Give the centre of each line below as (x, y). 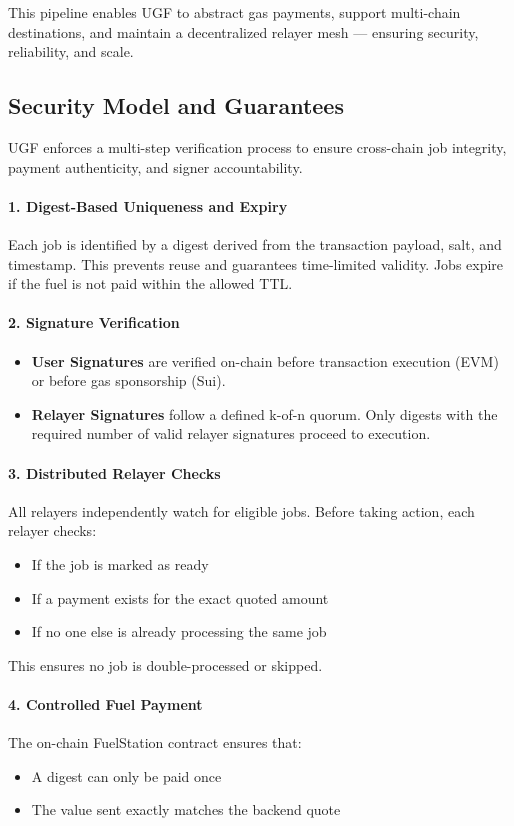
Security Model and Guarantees (176, 105)
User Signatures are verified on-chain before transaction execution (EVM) (265, 360)
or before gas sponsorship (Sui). (128, 380)
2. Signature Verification (94, 322)
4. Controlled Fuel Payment (105, 703)
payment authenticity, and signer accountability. (155, 166)
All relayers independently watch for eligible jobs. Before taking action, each (241, 510)
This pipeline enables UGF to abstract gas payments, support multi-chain (234, 12)
